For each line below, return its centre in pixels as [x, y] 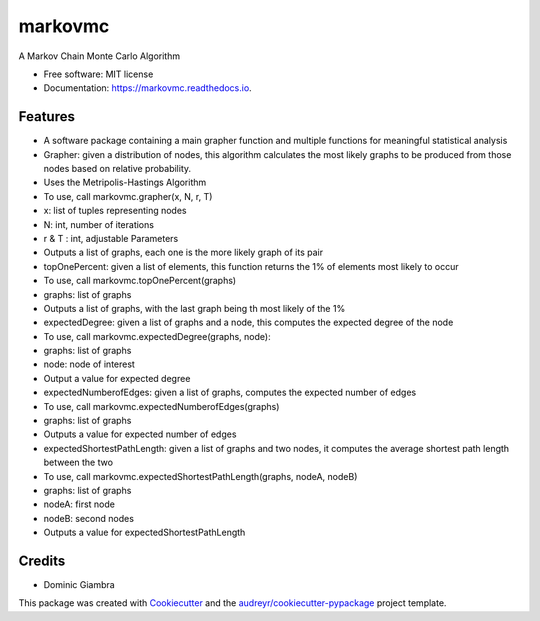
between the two [78, 462]
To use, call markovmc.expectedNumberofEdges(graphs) [161, 406]
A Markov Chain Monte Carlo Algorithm [99, 56]
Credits [42, 560]
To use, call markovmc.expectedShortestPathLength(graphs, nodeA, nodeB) [200, 476]
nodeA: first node [79, 504]
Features [46, 116]
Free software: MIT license [98, 74]
